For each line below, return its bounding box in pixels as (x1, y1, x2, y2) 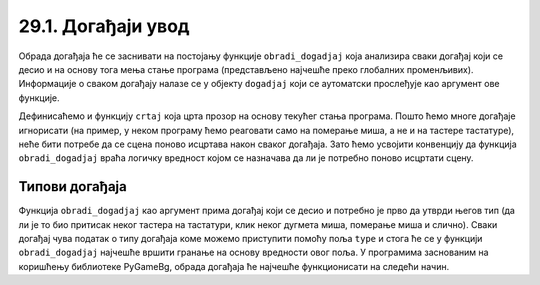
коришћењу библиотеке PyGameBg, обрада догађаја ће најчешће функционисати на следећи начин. (18, 260, 450, 272)
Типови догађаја (18, 178, 127, 195)
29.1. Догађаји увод (18, 15, 190, 37)
